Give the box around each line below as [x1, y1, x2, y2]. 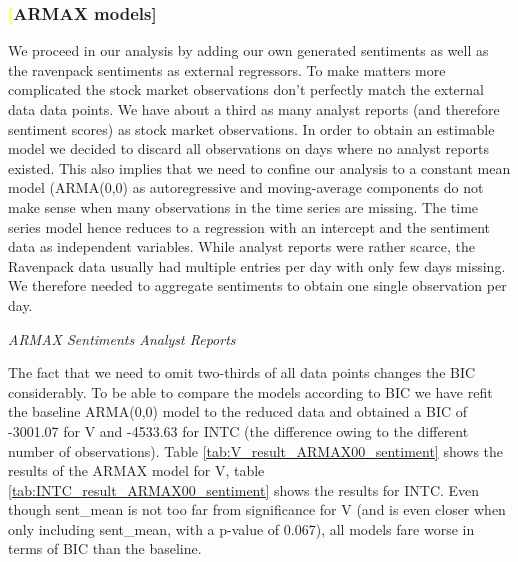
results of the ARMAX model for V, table [8, 460, 265, 481]
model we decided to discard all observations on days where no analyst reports [8, 138, 489, 159]
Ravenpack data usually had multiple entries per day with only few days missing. [8, 255, 506, 276]
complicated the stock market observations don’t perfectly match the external [8, 79, 484, 100]
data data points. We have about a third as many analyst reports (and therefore [8, 99, 500, 119]
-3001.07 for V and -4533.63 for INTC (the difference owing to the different [8, 420, 469, 441]
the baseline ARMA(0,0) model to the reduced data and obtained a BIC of [8, 401, 468, 422]
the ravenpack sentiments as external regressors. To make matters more [8, 59, 446, 80]
